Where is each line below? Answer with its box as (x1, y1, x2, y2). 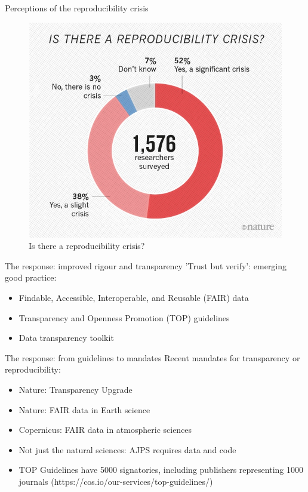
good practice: (5, 271, 57, 284)
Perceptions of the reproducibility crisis (5, 2, 149, 14)
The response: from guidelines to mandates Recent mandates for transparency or (5, 351, 300, 364)
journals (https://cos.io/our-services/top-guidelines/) (19, 475, 213, 487)
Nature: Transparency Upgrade (19, 383, 133, 395)
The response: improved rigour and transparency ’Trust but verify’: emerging (5, 259, 287, 272)
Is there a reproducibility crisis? (29, 239, 145, 252)
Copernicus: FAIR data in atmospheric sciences (19, 423, 192, 436)
